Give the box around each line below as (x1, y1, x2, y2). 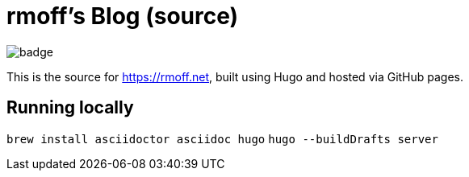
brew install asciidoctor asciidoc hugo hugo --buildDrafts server (6, 132, 438, 146)
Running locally (6, 97, 134, 118)
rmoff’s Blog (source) (6, 2, 239, 30)
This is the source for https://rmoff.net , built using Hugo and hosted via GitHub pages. (6, 69, 464, 84)
